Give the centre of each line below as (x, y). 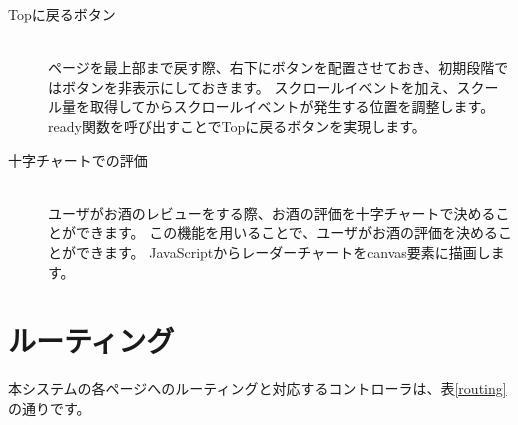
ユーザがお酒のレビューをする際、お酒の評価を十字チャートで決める (272, 212)
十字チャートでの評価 (78, 159)
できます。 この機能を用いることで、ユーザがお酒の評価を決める (287, 232)
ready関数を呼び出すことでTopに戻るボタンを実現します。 (237, 125)
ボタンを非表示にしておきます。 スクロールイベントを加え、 (259, 86)
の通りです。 (49, 407)
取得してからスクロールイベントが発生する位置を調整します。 (292, 106)
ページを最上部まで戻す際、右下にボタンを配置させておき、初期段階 (271, 67)
